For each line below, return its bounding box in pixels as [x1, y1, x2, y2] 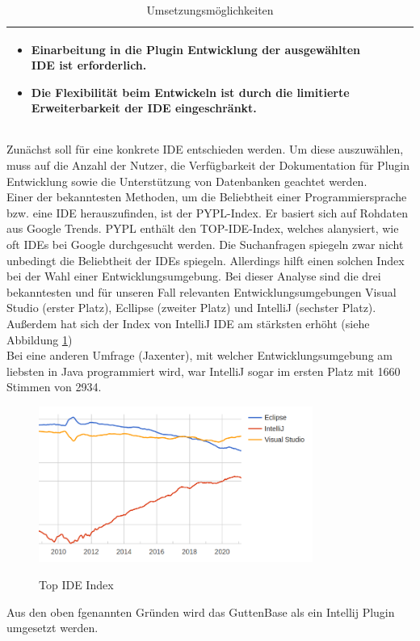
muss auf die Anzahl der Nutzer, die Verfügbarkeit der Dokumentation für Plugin [6, 157, 409, 174]
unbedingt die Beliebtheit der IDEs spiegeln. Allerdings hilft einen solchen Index [6, 251, 405, 268]
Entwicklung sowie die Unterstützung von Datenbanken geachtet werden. [6, 172, 367, 189]
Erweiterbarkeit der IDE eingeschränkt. [31, 99, 257, 116]
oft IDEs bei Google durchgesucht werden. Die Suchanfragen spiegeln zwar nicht [6, 236, 404, 253]
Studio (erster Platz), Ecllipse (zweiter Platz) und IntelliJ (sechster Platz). [6, 299, 376, 316]
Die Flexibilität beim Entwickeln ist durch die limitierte [31, 83, 350, 100]
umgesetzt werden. [6, 619, 99, 636]
